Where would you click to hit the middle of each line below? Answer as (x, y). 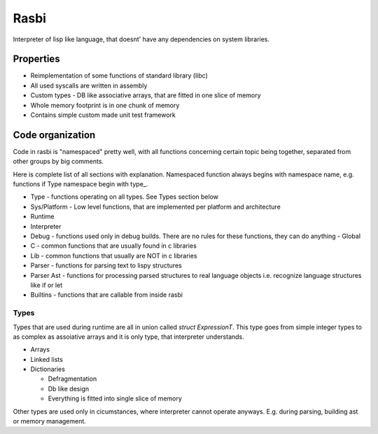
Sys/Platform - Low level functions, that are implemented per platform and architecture (156, 206)
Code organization (54, 135)
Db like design (69, 388)
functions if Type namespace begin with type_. (80, 184)
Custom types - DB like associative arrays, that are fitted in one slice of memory (146, 95)
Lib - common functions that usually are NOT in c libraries (114, 255)
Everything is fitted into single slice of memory (115, 398)
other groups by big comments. (58, 162)
